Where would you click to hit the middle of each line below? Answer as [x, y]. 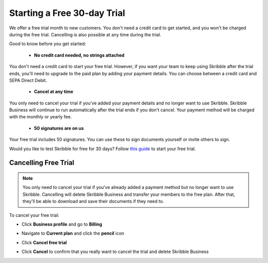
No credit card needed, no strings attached [79, 55]
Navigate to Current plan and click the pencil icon [73, 233]
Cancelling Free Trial [42, 163]
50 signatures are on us [59, 128]
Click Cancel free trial [44, 242]
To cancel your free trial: [34, 215]
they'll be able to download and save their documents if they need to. [93, 201]
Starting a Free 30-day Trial [67, 13]
